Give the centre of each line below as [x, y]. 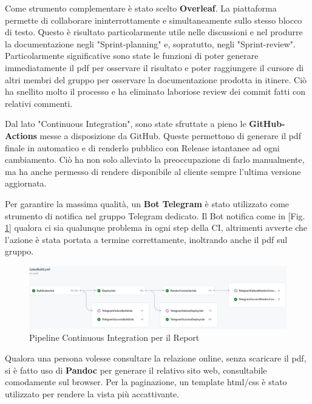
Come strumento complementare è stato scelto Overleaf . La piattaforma [141, 8]
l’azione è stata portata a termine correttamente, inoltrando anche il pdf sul [146, 239]
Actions [21, 135]
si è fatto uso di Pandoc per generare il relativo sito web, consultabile [136, 370]
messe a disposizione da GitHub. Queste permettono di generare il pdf [170, 135]
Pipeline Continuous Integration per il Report [114, 337]
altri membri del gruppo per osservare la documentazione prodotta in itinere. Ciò [156, 79]
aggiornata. [26, 183]
